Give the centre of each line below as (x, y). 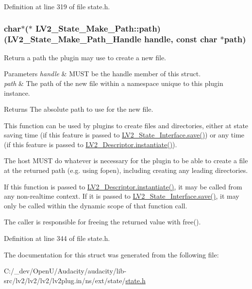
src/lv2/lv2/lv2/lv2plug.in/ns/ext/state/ (65, 280)
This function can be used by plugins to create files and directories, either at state (126, 125)
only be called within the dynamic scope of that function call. (96, 205)
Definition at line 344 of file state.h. (57, 238)
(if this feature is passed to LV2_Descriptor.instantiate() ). (91, 144)
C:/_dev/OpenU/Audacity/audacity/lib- (65, 271)
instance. (17, 93)
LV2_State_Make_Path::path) (98, 28)
